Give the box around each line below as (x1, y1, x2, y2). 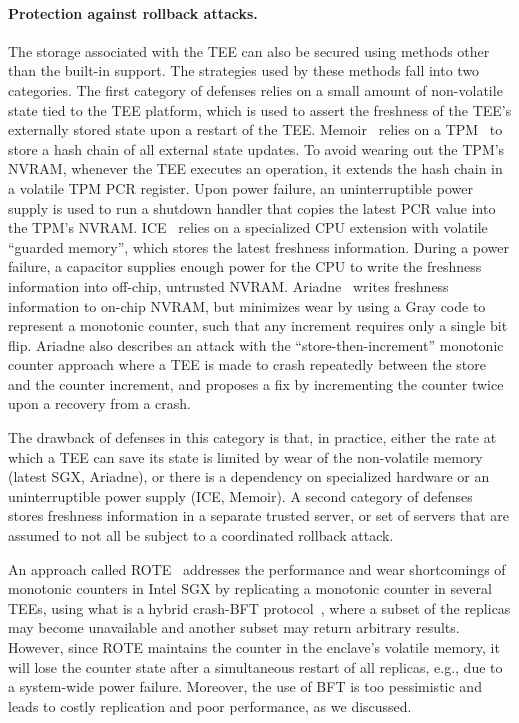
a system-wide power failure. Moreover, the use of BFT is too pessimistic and (8, 676, 482, 697)
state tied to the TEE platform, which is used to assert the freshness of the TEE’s (8, 99, 512, 120)
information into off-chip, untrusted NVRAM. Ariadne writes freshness (8, 275, 449, 296)
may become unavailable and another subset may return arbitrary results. (8, 617, 460, 638)
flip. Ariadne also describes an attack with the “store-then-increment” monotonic (8, 334, 504, 355)
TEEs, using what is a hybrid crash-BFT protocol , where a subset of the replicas (8, 597, 511, 618)
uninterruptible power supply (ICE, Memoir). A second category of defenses (8, 485, 473, 506)
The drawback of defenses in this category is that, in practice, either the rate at (8, 427, 497, 448)
